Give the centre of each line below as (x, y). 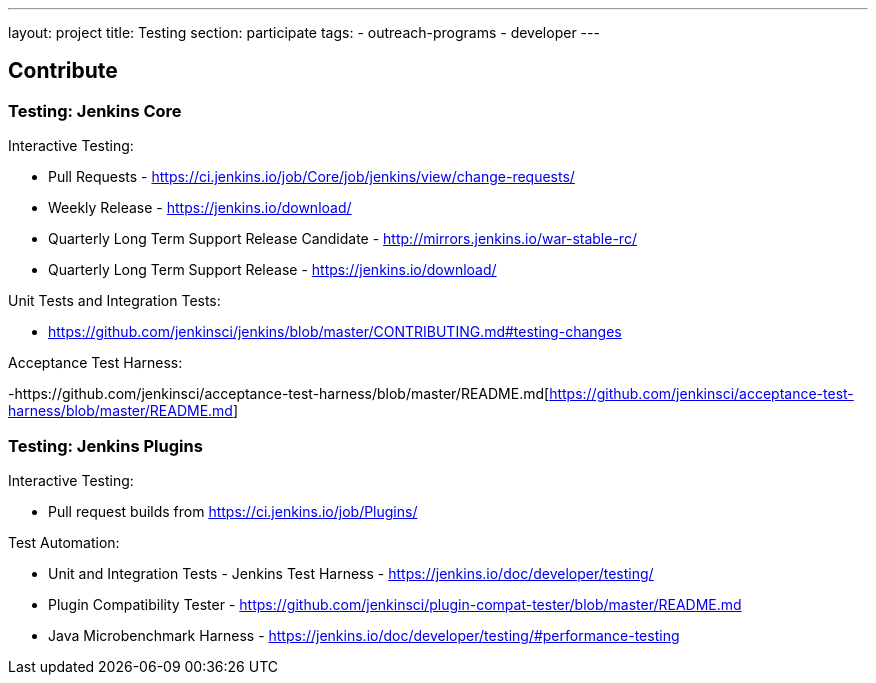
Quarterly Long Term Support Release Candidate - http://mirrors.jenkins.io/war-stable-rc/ (342, 239)
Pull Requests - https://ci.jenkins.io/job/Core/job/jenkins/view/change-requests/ (311, 177)
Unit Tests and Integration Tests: (114, 301)
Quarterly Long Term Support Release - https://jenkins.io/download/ (272, 270)
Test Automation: (64, 542)
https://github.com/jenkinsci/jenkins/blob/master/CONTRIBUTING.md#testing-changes (335, 332)
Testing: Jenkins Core (95, 110)
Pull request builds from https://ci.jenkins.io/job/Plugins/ (233, 511)
